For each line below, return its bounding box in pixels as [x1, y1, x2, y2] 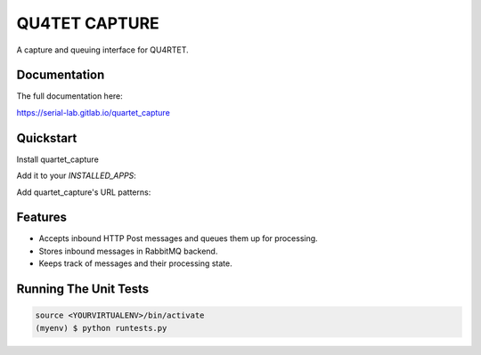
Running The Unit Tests [16, 281, 150, 297]
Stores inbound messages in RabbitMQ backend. [38, 246, 218, 256]
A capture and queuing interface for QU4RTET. [16, 44, 189, 55]
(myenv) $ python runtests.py [35, 323, 167, 333]
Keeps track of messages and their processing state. [38, 258, 232, 269]
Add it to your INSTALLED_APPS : [16, 170, 137, 182]
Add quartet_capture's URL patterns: [16, 187, 151, 198]
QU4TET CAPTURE [16, 13, 159, 33]
